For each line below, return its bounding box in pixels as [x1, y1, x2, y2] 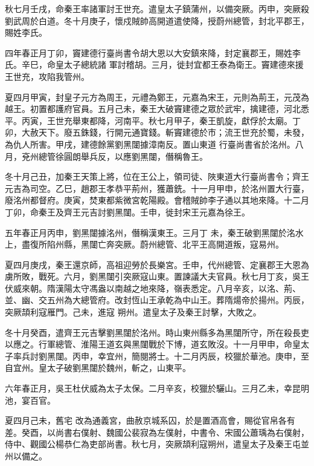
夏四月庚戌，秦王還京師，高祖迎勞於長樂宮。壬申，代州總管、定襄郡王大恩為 [5, 258, 309, 271]
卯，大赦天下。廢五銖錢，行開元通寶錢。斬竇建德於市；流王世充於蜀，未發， [5, 126, 309, 139]
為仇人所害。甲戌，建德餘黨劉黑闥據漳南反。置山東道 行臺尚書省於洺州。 [5, 137, 295, 150]
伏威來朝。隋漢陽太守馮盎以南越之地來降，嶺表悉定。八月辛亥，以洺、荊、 [5, 281, 301, 294]
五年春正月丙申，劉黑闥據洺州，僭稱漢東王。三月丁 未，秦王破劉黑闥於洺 [5, 226, 295, 238]
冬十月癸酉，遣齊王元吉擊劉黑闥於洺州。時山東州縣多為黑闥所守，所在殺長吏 [5, 326, 309, 338]
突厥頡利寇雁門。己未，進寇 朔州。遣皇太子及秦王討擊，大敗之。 [5, 306, 261, 318]
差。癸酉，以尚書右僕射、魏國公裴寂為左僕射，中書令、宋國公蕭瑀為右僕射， [5, 425, 309, 438]
